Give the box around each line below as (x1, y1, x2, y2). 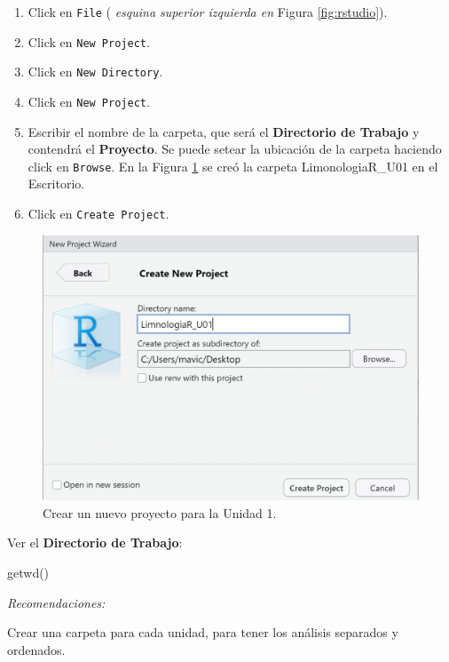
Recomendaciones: (7, 593, 106, 611)
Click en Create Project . (28, 204, 169, 223)
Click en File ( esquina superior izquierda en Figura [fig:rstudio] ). (28, 3, 388, 20)
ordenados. (7, 640, 66, 658)
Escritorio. (28, 174, 85, 193)
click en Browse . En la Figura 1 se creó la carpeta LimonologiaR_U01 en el (28, 156, 438, 175)
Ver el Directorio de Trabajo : (7, 533, 183, 552)
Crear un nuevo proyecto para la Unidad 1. (43, 503, 277, 522)
